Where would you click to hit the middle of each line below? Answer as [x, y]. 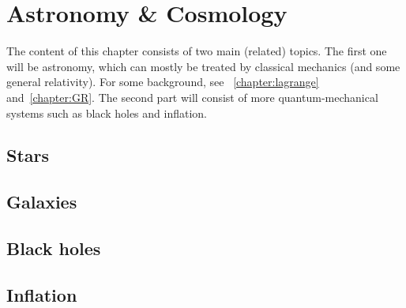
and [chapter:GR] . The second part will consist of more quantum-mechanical [192, 97]
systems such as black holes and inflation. [107, 113]
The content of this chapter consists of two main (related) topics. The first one [197, 51]
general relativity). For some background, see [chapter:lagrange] [163, 82]
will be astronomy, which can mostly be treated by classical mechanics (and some [203, 66]
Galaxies [42, 202]
